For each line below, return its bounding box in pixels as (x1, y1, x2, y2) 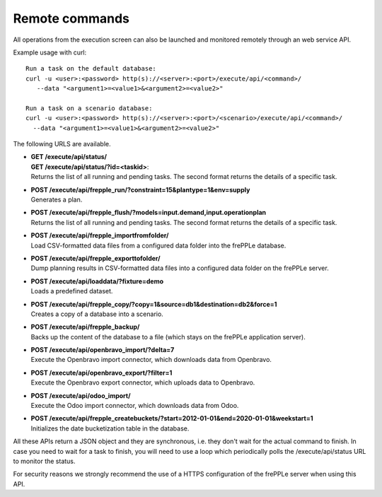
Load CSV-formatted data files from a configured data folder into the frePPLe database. (30, 241, 286, 250)
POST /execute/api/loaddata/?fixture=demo (30, 276, 164, 286)
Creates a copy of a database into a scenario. (30, 310, 164, 318)
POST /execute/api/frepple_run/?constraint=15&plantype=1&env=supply (30, 185, 250, 194)
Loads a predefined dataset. (30, 287, 113, 296)
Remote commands (13, 11, 130, 26)
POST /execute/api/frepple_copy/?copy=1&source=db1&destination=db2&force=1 (30, 300, 277, 308)
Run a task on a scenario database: (25, 104, 153, 112)
